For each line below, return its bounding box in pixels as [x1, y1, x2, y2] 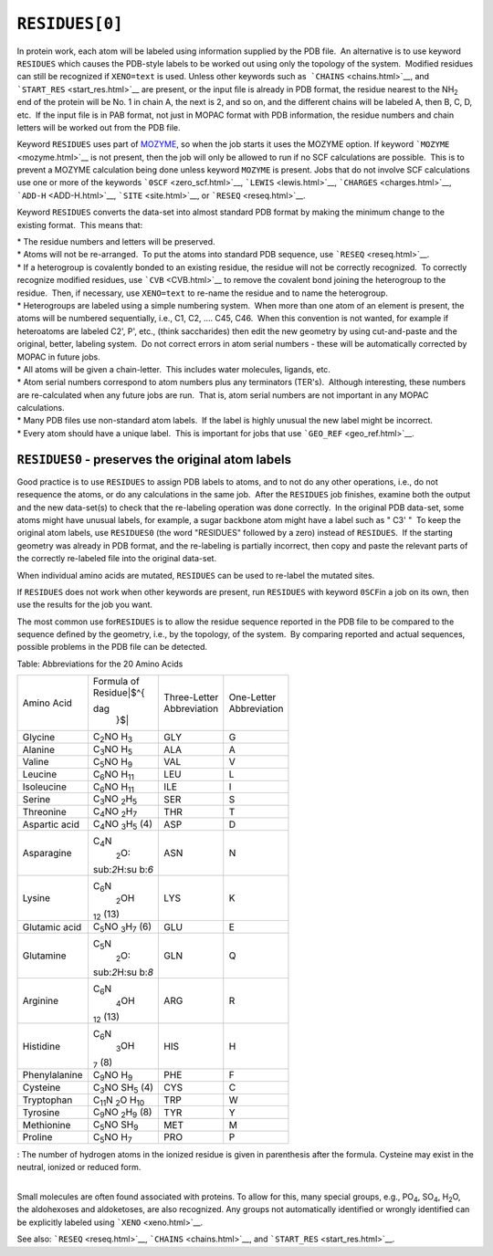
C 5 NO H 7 [92, 1131, 132, 1146]
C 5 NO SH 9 [92, 1118, 139, 1133]
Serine [22, 792, 51, 805]
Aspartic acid [22, 818, 79, 831]
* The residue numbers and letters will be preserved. [16, 236, 215, 247]
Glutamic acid [22, 920, 82, 933]
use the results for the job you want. [16, 599, 152, 611]
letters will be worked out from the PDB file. [16, 121, 181, 132]
